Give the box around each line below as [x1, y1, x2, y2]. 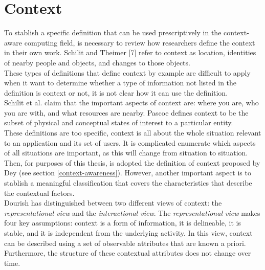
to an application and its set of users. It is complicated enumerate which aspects [4, 137, 256, 148]
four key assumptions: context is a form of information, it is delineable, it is [4, 217, 241, 228]
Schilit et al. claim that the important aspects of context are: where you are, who [4, 97, 259, 108]
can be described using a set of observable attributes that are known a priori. [4, 237, 246, 248]
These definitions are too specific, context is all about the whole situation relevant [4, 127, 261, 138]
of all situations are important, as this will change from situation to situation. [4, 147, 248, 158]
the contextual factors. [4, 187, 75, 198]
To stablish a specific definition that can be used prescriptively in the [4, 27, 222, 38]
